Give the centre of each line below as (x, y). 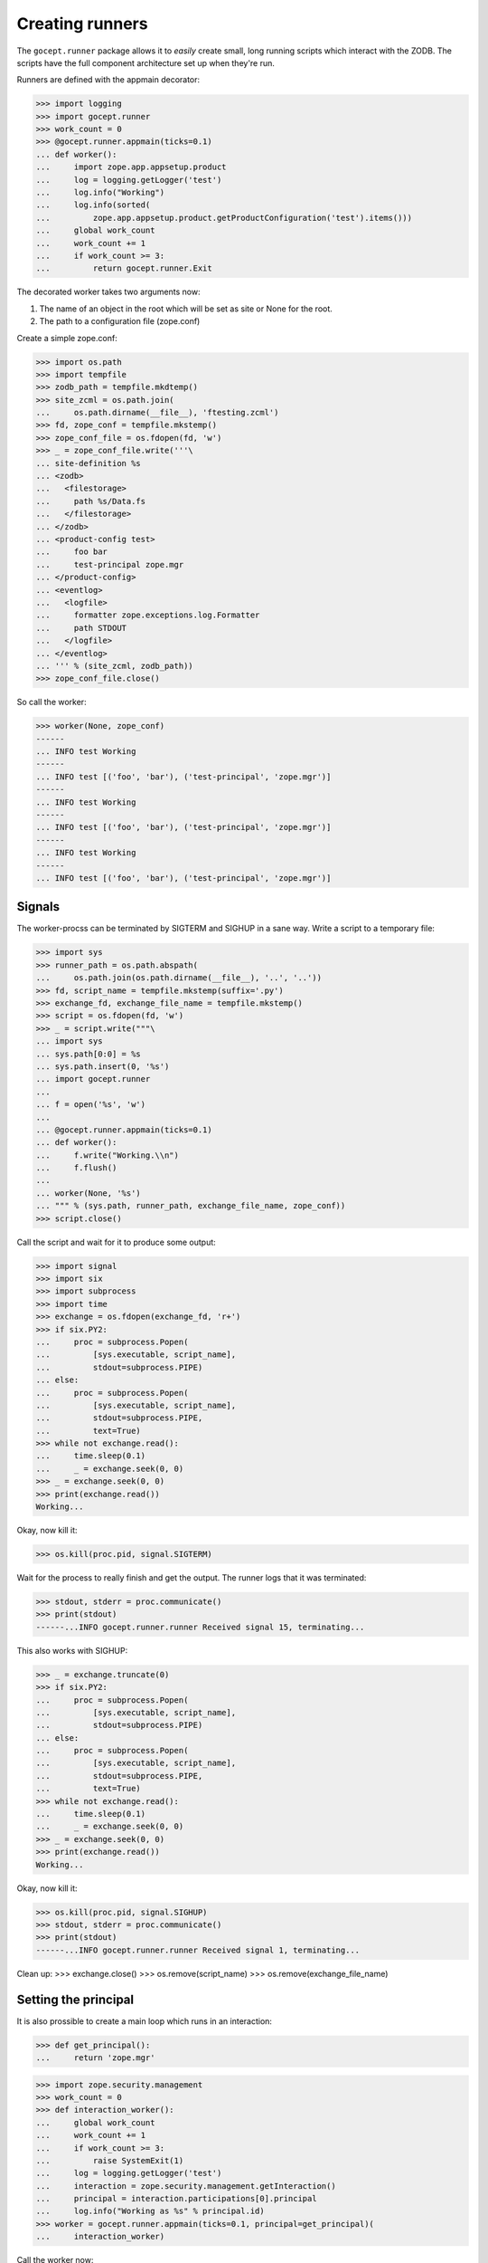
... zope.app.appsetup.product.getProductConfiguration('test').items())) (224, 218)
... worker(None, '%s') (89, 1193)
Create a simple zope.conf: (67, 338)
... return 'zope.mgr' (95, 2058)
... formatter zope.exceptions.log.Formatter (148, 615)
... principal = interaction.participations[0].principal (176, 2199)
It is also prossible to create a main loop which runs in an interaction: (145, 2021)
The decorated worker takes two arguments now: (108, 292)
